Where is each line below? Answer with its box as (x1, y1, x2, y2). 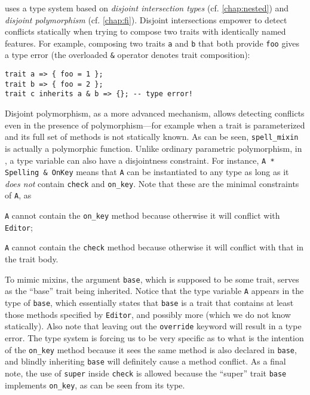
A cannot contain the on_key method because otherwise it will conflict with (5, 209, 280, 222)
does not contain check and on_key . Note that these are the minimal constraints (5, 177, 299, 189)
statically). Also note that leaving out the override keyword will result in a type (5, 320, 302, 332)
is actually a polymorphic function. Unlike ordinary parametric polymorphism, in (5, 142, 302, 154)
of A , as (5, 189, 32, 201)
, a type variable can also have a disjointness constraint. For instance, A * (5, 154, 275, 166)
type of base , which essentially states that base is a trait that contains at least (5, 296, 294, 308)
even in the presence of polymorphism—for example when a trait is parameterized (5, 118, 305, 131)
